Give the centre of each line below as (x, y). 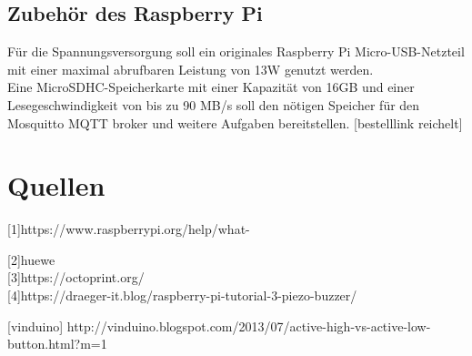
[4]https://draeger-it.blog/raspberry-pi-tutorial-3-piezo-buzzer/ (182, 295)
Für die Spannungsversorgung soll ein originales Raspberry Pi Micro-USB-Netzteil (236, 51)
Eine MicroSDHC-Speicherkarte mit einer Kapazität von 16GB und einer (211, 87)
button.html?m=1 (57, 344)
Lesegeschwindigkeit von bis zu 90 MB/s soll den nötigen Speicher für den (214, 104)
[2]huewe (31, 259)
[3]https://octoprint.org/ (76, 277)
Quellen (56, 185)
